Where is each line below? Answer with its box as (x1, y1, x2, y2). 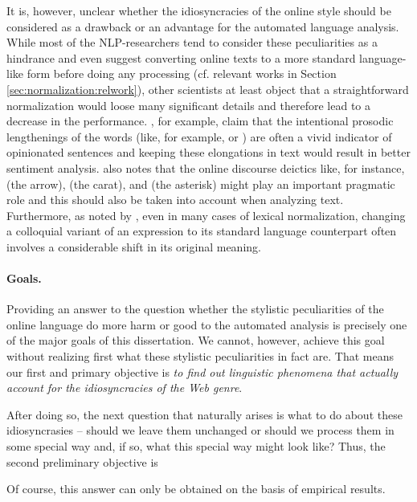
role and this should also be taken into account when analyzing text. (6, 191, 344, 208)
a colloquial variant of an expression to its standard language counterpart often (6, 222, 397, 239)
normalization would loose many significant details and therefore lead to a (6, 96, 371, 113)
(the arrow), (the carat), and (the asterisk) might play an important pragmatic (6, 175, 395, 192)
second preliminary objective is (6, 453, 158, 470)
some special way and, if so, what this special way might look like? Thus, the (6, 438, 386, 455)
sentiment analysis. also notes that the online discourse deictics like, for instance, (6, 159, 405, 176)
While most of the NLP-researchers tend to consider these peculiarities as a (6, 34, 378, 51)
